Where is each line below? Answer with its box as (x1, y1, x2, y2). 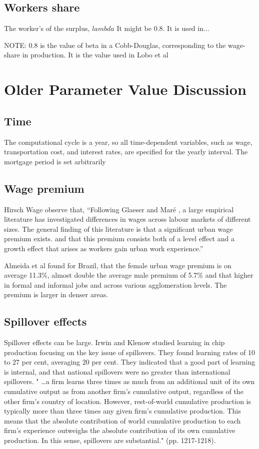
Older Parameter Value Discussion (4, 79, 246, 99)
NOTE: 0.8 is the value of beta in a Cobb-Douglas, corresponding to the (4, 39, 226, 50)
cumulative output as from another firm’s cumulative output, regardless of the (4, 386, 243, 397)
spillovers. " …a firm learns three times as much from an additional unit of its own (4, 376, 255, 387)
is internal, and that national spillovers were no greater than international (4, 366, 230, 377)
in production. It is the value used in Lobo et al (22, 49, 168, 60)
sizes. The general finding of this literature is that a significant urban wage (4, 223, 233, 234)
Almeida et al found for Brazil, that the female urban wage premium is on (4, 260, 231, 270)
